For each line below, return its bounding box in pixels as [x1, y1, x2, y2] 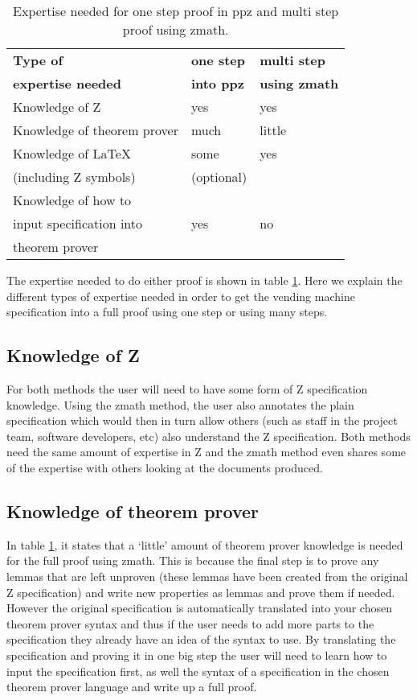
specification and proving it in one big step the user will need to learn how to [6, 646, 387, 663]
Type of [13, 51, 63, 69]
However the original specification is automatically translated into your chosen [6, 599, 392, 616]
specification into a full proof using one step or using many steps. [6, 303, 328, 320]
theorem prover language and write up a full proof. [6, 678, 257, 695]
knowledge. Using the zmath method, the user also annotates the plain [6, 396, 354, 413]
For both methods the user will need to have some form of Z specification [6, 380, 368, 397]
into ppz [190, 74, 244, 93]
